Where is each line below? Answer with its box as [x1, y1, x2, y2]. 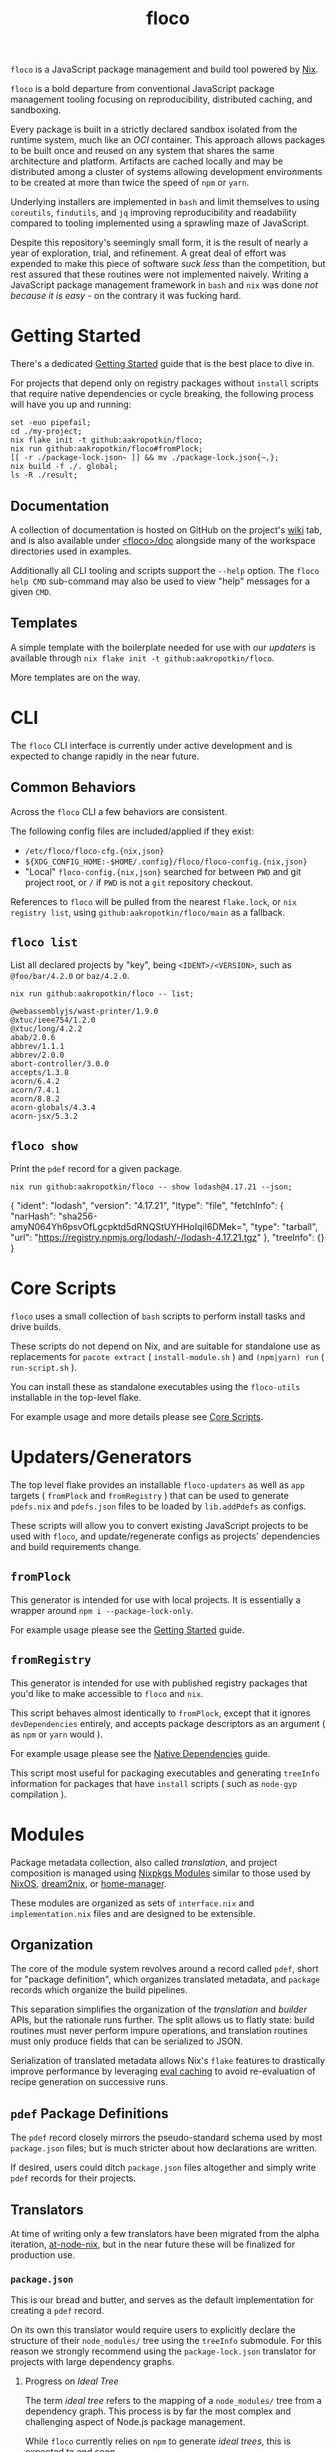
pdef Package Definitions [10, 2105, 169, 2122]
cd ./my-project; [10, 427, 83, 437]
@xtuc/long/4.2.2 [10, 1024, 83, 1034]
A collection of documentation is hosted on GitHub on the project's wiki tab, [10, 523, 323, 536]
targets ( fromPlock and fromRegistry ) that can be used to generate [10, 1490, 290, 1501]
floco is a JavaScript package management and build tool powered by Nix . [10, 63, 319, 76]
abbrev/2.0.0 [10, 1050, 65, 1061]
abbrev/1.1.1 [10, 1042, 65, 1052]
